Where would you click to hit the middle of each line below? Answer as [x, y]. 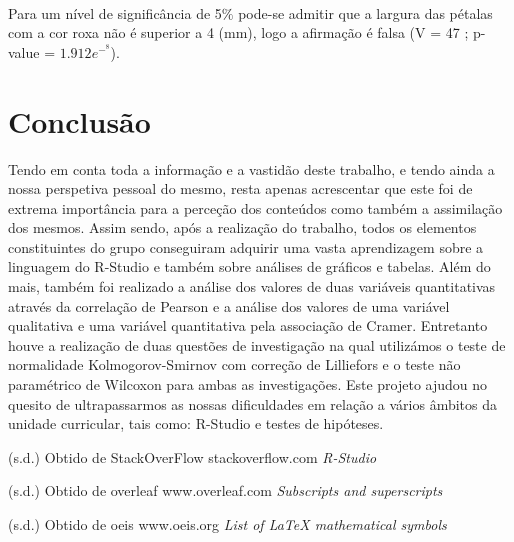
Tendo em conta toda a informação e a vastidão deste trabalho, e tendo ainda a [251, 168]
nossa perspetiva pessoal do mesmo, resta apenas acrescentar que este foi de [240, 188]
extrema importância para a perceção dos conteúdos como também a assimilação [255, 207]
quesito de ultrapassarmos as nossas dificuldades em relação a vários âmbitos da [253, 403]
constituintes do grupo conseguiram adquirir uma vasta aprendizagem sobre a [246, 246]
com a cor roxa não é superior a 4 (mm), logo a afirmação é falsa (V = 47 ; [238, 32]
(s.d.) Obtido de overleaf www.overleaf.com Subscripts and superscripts [225, 490]
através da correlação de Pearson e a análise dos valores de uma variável [229, 305]
